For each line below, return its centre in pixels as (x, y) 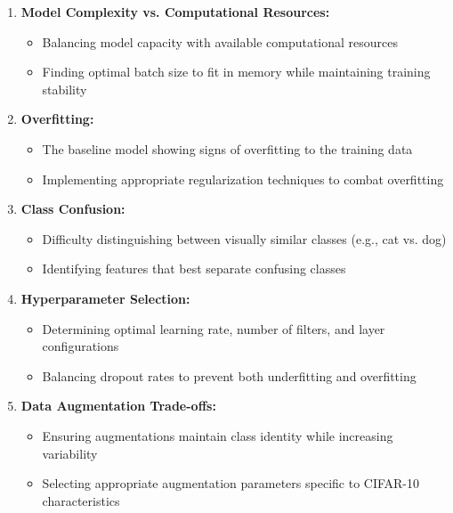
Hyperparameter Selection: (105, 298)
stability (65, 89)
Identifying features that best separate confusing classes (194, 269)
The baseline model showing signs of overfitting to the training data (227, 148)
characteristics (81, 500)
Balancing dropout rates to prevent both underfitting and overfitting (229, 375)
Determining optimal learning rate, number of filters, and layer (214, 328)
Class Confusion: (73, 209)
